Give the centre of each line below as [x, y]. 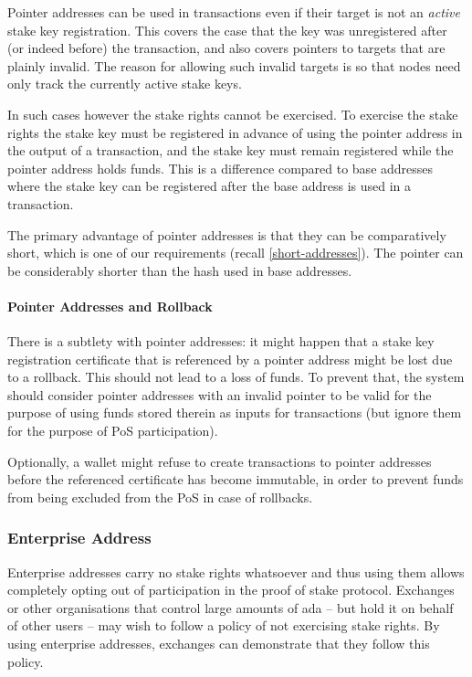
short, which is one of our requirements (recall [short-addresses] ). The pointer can [236, 253]
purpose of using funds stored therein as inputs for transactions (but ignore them [235, 413]
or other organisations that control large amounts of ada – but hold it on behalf [231, 607]
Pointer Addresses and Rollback [110, 306]
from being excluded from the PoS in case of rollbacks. [160, 497]
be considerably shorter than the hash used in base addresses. [180, 270]
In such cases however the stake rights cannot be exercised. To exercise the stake [233, 114]
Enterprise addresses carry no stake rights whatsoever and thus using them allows [236, 571]
